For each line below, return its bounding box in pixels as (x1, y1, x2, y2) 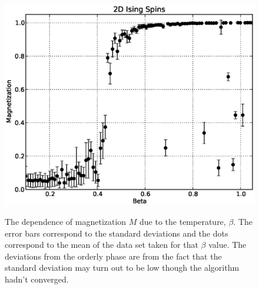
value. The (208, 238, 247, 251)
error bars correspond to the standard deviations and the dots (5, 227, 228, 239)
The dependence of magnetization (5, 215, 127, 227)
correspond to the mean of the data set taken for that (5, 238, 198, 251)
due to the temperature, (140, 215, 226, 227)
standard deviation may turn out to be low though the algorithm (5, 261, 240, 274)
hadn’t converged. (5, 273, 69, 285)
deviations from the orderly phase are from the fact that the (5, 250, 222, 262)
